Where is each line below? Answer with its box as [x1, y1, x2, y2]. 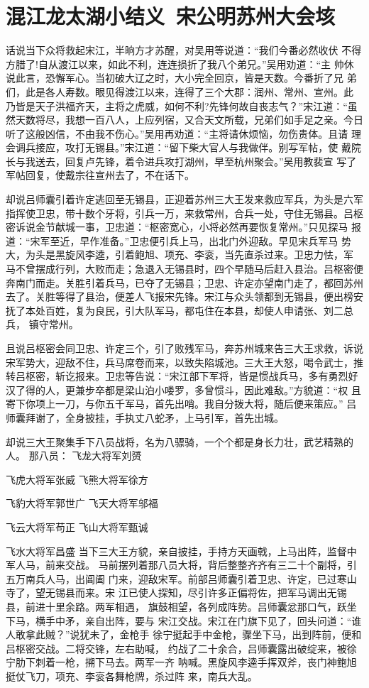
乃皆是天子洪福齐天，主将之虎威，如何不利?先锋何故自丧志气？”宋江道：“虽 [6, 98, 358, 113]
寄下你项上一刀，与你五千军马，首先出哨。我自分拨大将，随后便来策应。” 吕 [6, 396, 357, 411]
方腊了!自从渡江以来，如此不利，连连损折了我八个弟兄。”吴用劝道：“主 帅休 [6, 56, 354, 71]
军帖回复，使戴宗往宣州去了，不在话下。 [6, 168, 194, 182]
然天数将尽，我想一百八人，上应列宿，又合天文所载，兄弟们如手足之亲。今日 [6, 112, 363, 127]
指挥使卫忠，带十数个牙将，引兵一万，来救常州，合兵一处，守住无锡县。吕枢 [6, 205, 363, 220]
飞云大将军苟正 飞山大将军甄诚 [6, 519, 148, 534]
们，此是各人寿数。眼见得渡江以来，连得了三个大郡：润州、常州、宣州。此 [6, 84, 353, 99]
